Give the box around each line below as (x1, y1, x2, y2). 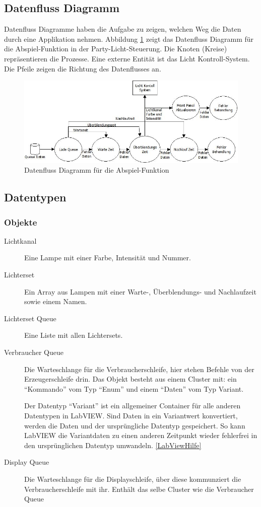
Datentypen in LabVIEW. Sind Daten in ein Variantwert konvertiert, (24, 410, 238, 420)
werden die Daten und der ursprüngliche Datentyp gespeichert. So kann (24, 420, 245, 430)
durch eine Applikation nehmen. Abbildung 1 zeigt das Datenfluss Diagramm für (4, 33, 254, 44)
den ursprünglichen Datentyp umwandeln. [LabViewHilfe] (24, 440, 202, 450)
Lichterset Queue (4, 313, 56, 323)
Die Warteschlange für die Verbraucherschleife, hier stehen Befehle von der (24, 364, 254, 374)
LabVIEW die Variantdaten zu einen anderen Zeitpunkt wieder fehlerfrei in (24, 430, 257, 441)
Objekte (4, 215, 37, 228)
